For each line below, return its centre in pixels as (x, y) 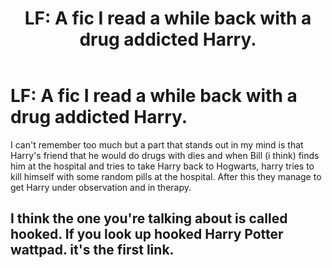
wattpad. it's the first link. (92, 250)
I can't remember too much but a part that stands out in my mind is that (157, 144)
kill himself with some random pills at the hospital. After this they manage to (166, 176)
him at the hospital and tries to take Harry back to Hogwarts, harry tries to (162, 166)
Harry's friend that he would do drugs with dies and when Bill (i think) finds (165, 155)
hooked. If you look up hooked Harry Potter (147, 234)
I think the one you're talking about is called (149, 218)
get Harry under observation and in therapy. (101, 187)
